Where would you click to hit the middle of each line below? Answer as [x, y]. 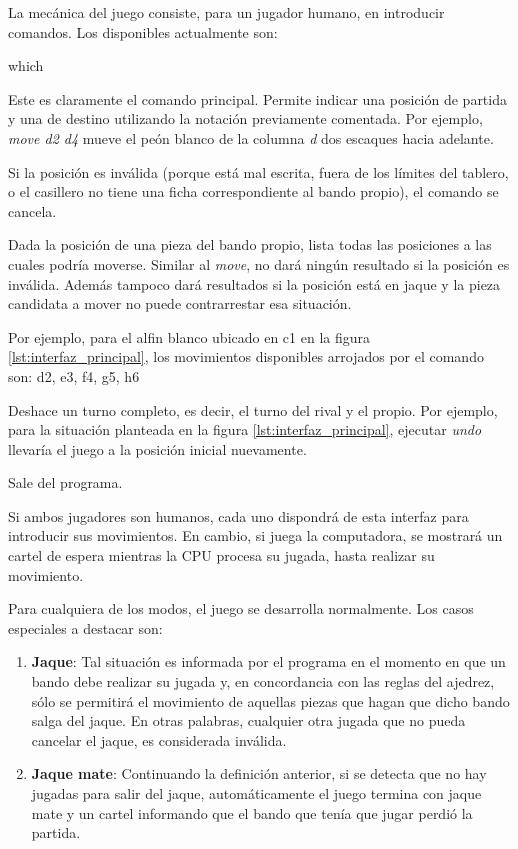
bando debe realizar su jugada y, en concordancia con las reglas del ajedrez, [263, 681]
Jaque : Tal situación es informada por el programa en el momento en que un [268, 661]
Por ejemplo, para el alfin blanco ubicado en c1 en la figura [189, 336]
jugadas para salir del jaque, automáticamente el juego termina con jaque [256, 793]
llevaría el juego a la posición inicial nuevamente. [157, 448]
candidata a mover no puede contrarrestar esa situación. [180, 303]
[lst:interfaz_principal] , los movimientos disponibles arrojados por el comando [246, 356]
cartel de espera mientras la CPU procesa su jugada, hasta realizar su [221, 555]
